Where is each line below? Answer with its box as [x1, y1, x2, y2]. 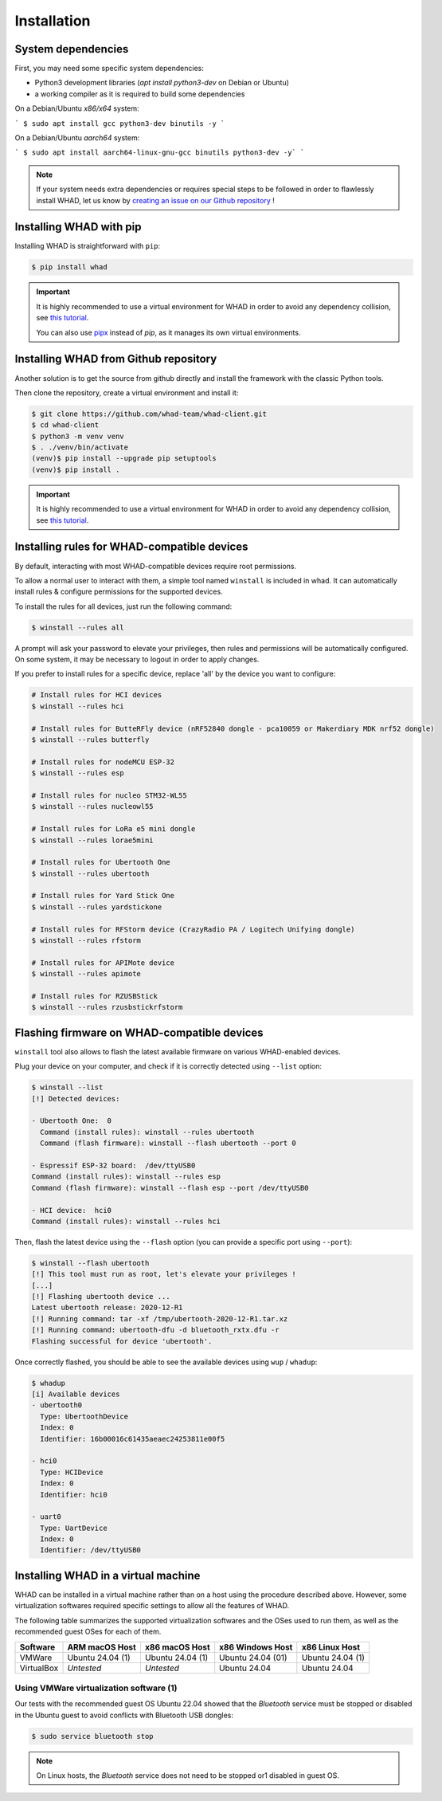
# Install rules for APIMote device [31, 958, 175, 967]
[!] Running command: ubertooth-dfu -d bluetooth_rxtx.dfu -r [31, 1325, 280, 1335]
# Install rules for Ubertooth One [31, 857, 170, 867]
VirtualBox [19, 1662, 59, 1673]
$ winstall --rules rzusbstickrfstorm [31, 1003, 183, 1012]
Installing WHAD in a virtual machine [14, 1568, 201, 1582]
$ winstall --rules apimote [31, 969, 141, 979]
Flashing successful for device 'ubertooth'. [31, 1336, 213, 1346]
